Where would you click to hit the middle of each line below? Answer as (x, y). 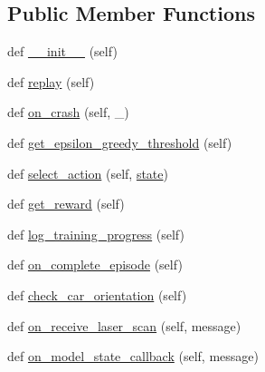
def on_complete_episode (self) (95, 264)
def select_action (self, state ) (88, 173)
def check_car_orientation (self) (97, 294)
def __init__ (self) (62, 51)
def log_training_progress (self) (96, 234)
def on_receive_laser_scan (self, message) (124, 325)
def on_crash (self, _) (68, 112)
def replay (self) (51, 81)
